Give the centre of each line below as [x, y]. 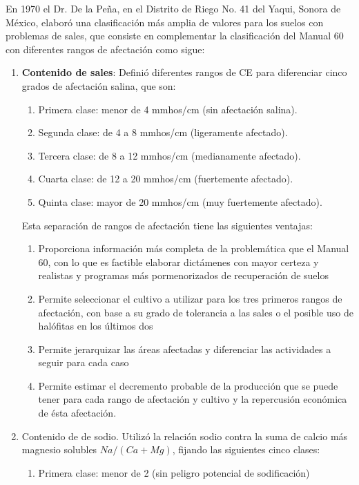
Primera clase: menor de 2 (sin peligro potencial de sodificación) [174, 472]
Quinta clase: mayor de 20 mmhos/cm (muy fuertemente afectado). [180, 201]
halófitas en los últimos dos [96, 326]
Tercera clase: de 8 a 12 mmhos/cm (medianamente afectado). [169, 155]
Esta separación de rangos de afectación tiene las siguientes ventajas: [167, 225]
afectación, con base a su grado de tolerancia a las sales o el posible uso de [196, 312]
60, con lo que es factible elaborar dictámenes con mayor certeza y [178, 261]
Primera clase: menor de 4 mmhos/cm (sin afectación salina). [168, 109]
